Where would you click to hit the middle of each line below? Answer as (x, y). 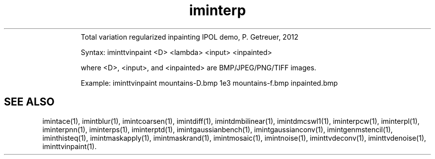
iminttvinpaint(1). (70, 146)
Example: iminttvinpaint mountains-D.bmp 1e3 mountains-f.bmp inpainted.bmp (209, 83)
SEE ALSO (29, 102)
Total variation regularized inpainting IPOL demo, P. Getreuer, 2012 (189, 37)
